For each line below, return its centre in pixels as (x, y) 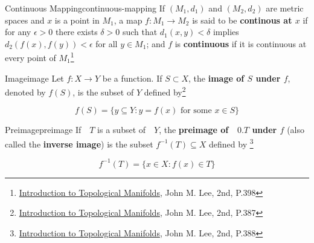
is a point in (77, 20)
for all (107, 43)
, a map (128, 20)
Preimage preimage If (43, 130)
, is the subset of (103, 92)
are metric (285, 8)
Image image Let (34, 78)
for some (196, 111)
